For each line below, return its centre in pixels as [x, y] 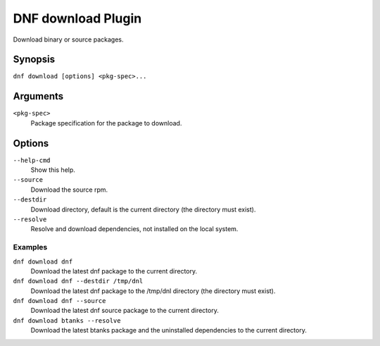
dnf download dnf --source [59, 301]
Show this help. [53, 170]
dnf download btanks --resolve [67, 320]
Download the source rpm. [69, 190]
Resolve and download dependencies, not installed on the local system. [134, 229]
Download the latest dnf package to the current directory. [114, 271]
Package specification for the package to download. [106, 123]
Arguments [38, 96]
